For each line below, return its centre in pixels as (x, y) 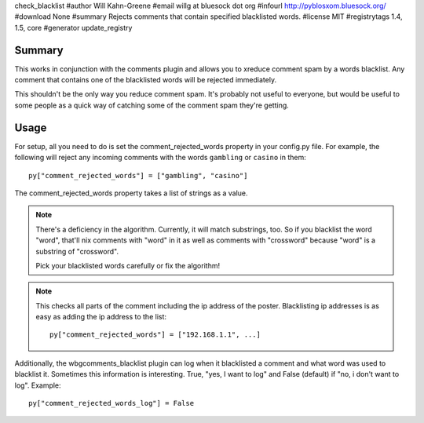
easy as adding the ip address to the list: (101, 317)
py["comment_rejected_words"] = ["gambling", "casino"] (138, 175)
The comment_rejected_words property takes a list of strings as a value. (131, 193)
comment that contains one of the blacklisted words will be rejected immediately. (146, 80)
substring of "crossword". (77, 251)
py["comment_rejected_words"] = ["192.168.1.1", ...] (155, 335)
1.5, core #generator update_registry (73, 27)
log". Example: (38, 385)
